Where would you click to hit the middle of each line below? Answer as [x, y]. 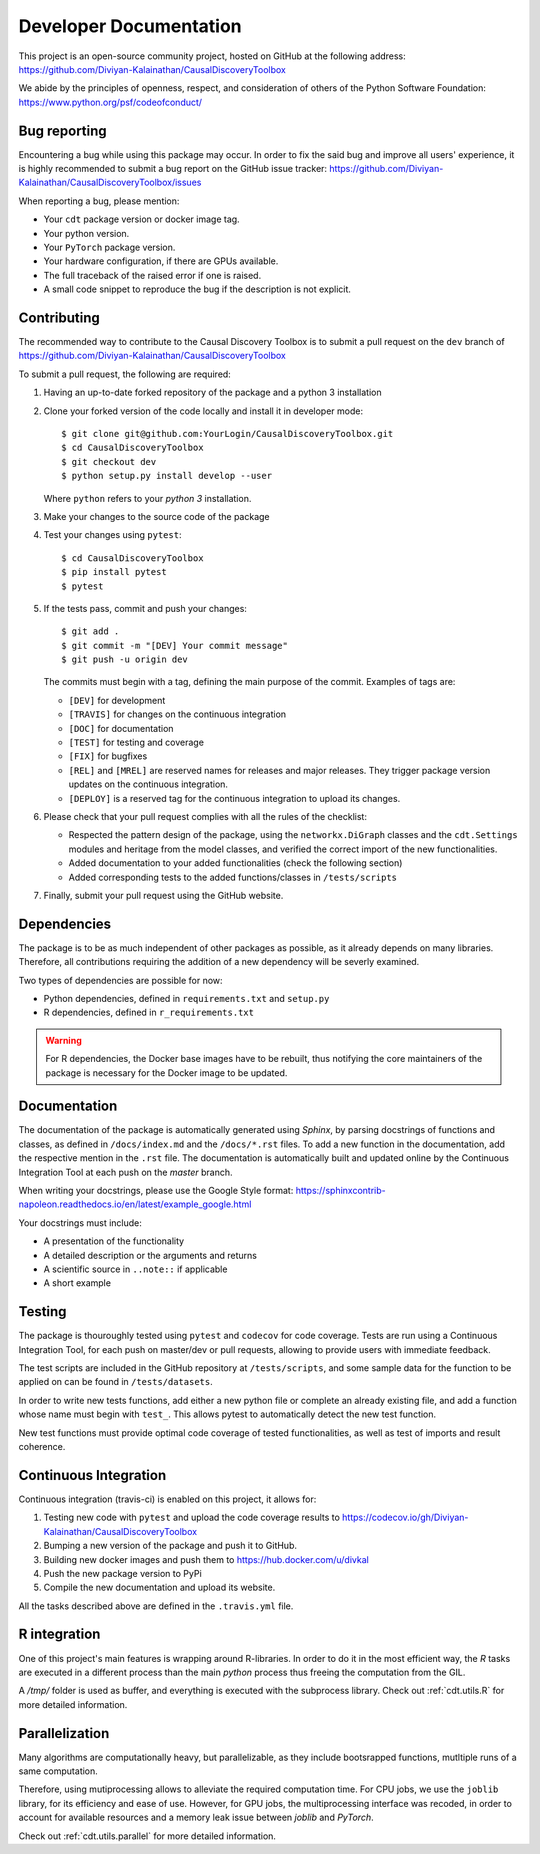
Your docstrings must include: [80, 1222]
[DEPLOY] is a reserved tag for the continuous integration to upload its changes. [234, 798]
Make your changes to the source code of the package [156, 516]
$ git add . [90, 631]
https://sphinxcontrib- [340, 1191]
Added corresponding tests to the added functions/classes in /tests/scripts [233, 877]
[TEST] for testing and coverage [136, 742]
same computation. [58, 1771]
